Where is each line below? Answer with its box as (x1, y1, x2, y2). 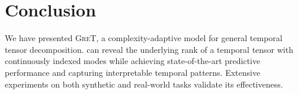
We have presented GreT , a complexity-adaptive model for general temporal (5, 32, 283, 44)
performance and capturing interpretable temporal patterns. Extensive (5, 66, 261, 78)
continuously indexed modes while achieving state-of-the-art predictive (5, 55, 261, 67)
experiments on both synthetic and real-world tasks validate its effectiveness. (5, 78, 283, 90)
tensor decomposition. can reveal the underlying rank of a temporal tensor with (5, 43, 293, 55)
